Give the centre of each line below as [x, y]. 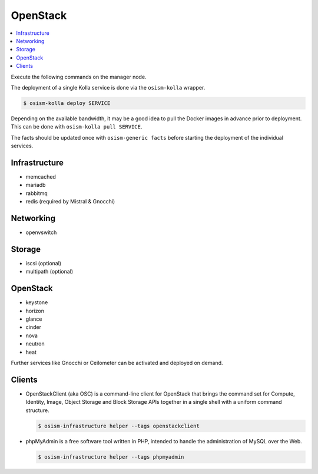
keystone [37, 302]
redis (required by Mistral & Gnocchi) [70, 202]
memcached [41, 176]
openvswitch [41, 232]
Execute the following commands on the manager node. [79, 77]
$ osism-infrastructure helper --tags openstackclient [119, 426]
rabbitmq [37, 193]
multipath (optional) [49, 272]
